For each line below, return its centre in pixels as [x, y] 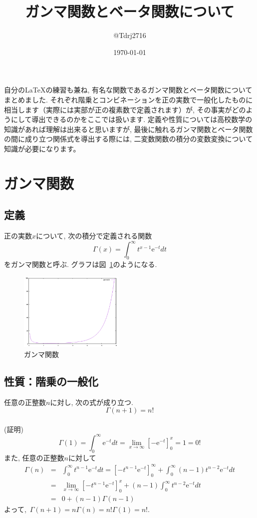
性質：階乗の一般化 [51, 381]
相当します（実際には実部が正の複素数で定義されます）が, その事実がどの [125, 109]
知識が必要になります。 [42, 148]
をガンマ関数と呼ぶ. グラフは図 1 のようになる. [81, 264]
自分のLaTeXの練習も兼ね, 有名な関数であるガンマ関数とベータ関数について [128, 90]
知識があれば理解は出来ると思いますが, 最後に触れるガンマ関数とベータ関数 [128, 129]
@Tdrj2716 [130, 35]
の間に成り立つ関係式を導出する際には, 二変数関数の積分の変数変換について [128, 139]
